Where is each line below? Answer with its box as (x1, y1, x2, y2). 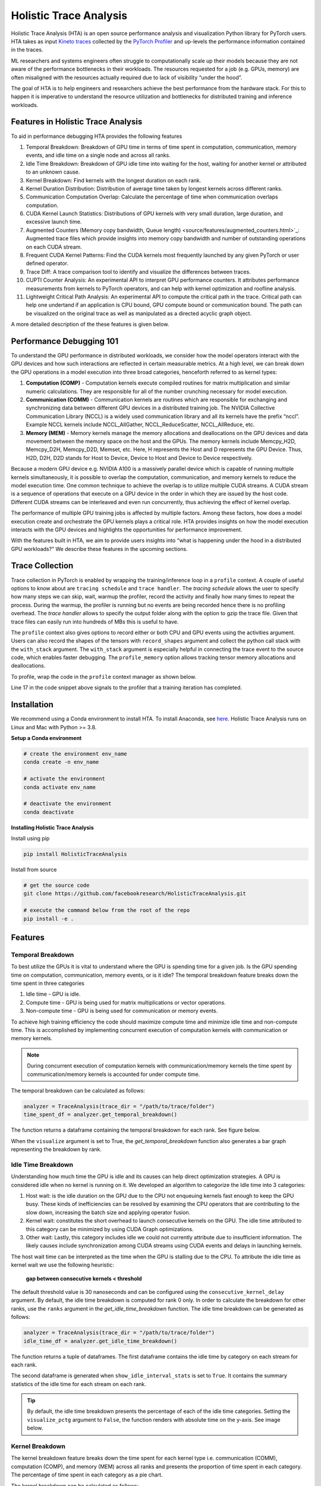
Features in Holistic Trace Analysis (11, 117, 143, 127)
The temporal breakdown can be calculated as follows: (11, 1087, 146, 1094)
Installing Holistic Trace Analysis (11, 824, 95, 831)
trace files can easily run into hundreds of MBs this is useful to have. (11, 618, 179, 625)
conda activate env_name (23, 783, 96, 791)
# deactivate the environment (23, 800, 112, 807)
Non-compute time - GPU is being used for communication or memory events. (26, 1008, 218, 1015)
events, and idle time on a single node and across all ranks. (26, 152, 171, 159)
